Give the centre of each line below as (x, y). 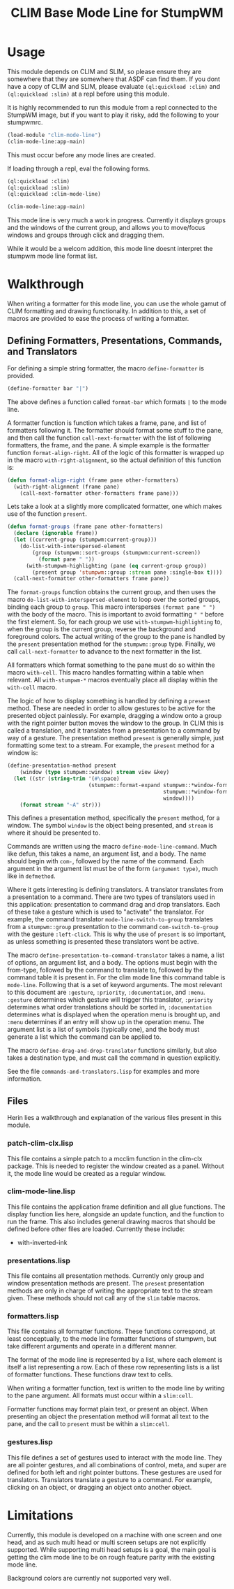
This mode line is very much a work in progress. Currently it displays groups (117, 220)
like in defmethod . (31, 876)
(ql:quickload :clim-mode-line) (54, 194)
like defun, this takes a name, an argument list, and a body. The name (107, 854)
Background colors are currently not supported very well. (89, 1578)
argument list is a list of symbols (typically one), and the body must (103, 1030)
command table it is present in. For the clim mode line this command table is (116, 977)
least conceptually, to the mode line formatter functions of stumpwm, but (112, 1339)
